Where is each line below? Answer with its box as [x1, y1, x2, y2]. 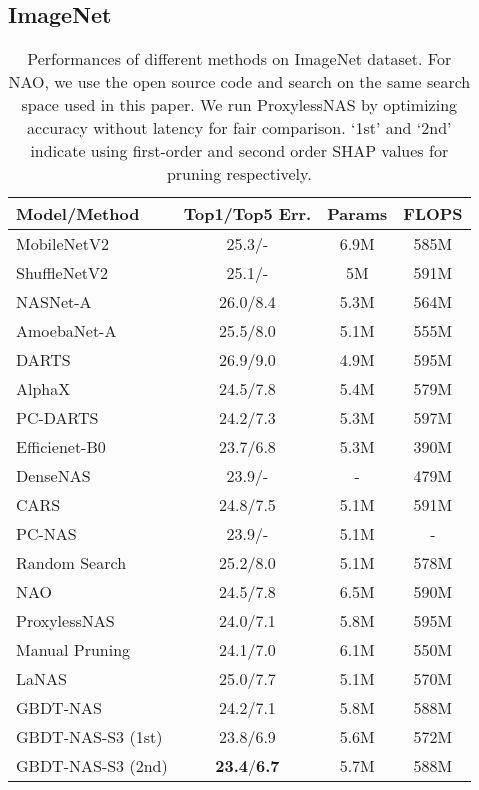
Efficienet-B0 [16, 435, 106, 459]
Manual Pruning [16, 638, 131, 662]
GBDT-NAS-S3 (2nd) [16, 754, 168, 778]
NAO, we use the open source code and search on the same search [8, 70, 471, 94]
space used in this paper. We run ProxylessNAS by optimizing [21, 93, 458, 117]
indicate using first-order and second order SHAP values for [30, 139, 449, 163]
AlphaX [16, 377, 71, 401]
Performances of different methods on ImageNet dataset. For [27, 47, 452, 71]
